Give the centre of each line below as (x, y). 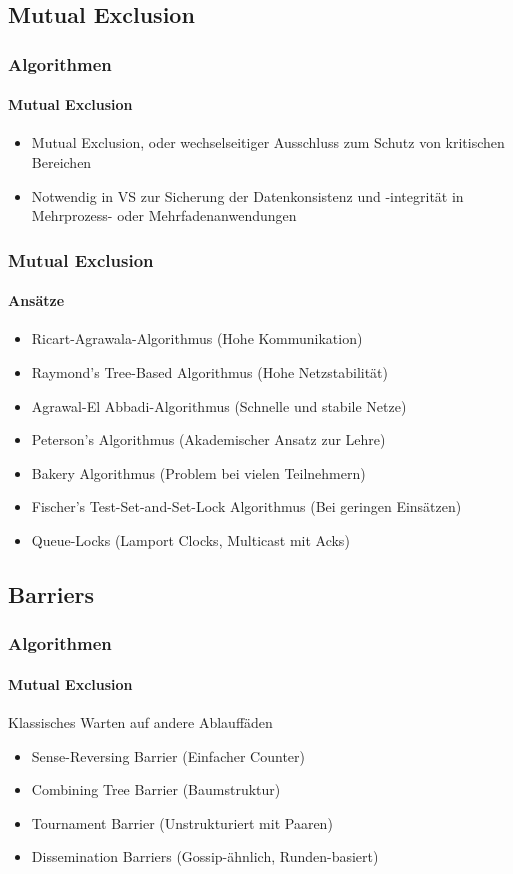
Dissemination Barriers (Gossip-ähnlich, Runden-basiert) (205, 856)
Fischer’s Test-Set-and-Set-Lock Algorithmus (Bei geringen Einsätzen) (246, 506)
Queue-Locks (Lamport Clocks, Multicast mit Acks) (190, 540)
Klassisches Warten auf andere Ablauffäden (140, 722)
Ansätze (36, 300)
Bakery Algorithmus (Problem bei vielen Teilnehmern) (198, 472)
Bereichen (61, 162)
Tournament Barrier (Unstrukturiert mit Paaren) (182, 822)
